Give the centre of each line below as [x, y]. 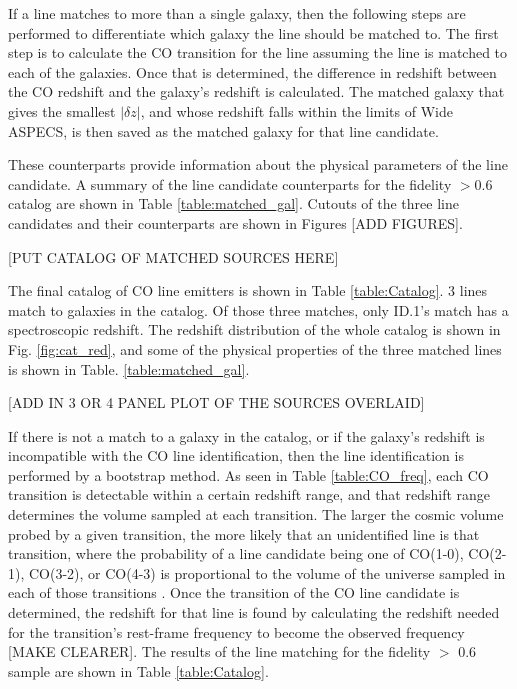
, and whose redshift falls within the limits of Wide [296, 110]
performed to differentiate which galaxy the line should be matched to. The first [253, 32]
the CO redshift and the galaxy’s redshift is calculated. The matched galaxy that [256, 91]
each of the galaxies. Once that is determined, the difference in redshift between [252, 71]
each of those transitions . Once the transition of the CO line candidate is [234, 592]
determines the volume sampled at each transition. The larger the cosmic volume [256, 514]
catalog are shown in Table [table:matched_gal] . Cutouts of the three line [233, 203]
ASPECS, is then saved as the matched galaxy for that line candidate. [223, 130]
